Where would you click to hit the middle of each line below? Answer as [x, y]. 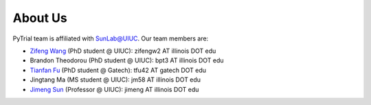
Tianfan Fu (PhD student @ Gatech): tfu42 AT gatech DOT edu [118, 70]
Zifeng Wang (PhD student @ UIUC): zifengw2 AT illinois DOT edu [123, 51]
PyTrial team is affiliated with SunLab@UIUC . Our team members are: [111, 38]
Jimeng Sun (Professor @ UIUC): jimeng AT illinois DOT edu [114, 89]
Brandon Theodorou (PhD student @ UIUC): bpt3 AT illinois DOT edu [127, 60]
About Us [40, 18]
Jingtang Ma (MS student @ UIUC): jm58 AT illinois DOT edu [115, 80]
